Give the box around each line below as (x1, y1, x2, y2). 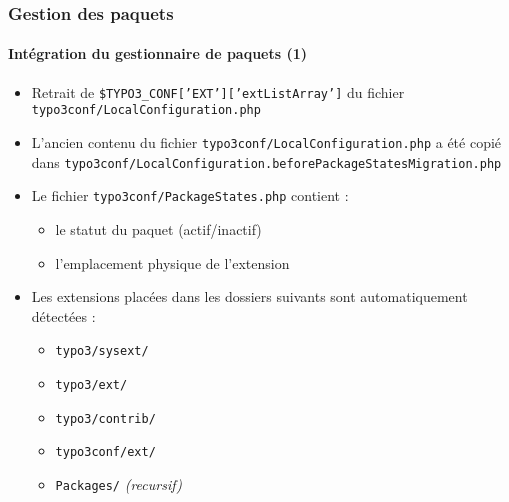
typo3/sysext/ (55, 344, 149, 359)
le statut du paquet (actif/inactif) (55, 218, 262, 239)
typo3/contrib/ (55, 411, 156, 426)
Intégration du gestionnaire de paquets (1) (8, 43, 308, 64)
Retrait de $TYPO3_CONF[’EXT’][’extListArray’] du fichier (31, 81, 405, 102)
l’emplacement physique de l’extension (55, 252, 290, 273)
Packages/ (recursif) (55, 473, 182, 494)
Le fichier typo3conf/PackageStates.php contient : (31, 185, 349, 206)
